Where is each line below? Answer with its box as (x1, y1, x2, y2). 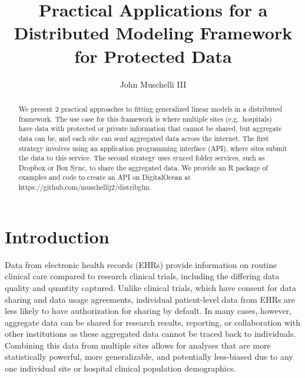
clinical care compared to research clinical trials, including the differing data (5, 270, 280, 282)
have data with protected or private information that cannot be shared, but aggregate (18, 123, 282, 133)
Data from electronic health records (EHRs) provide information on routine (5, 258, 277, 270)
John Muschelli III (120, 78, 187, 90)
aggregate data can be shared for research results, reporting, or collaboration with (5, 316, 300, 328)
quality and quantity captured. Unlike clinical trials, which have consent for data (5, 281, 296, 293)
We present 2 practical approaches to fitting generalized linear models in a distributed (18, 103, 283, 113)
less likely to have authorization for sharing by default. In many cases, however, (5, 305, 292, 317)
